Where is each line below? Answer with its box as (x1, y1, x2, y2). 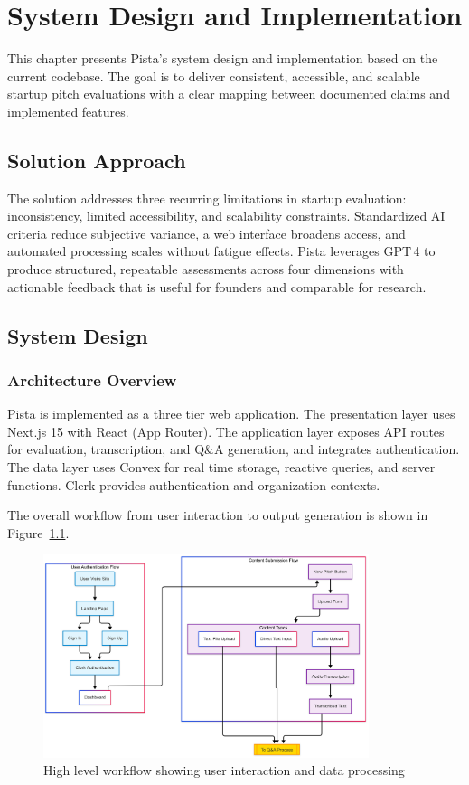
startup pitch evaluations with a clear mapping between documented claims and (7, 84, 450, 103)
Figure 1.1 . (7, 523, 70, 542)
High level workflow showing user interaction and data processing (43, 761, 405, 780)
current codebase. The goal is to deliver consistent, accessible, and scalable (7, 66, 420, 85)
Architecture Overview (7, 368, 177, 391)
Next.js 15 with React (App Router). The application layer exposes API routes (7, 421, 445, 440)
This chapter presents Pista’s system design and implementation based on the (7, 49, 438, 68)
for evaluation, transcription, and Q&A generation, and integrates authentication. (7, 440, 460, 459)
